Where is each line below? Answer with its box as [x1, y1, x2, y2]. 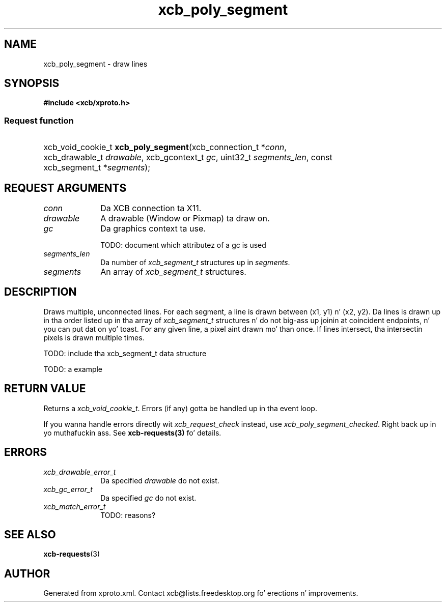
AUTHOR [4, 567, 50, 580]
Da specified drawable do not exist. [100, 476, 219, 485]
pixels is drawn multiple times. [43, 333, 145, 342]
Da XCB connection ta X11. [100, 203, 202, 214]
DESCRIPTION [4, 285, 77, 299]
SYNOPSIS [4, 77, 60, 90]
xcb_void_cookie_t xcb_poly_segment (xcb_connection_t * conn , [43, 142, 287, 153]
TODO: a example [43, 364, 103, 373]
